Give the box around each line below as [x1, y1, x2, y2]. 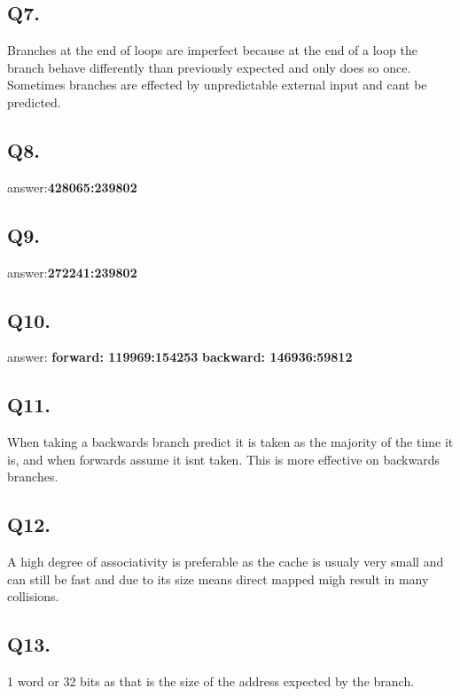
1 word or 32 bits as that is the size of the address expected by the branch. [7, 672, 415, 691]
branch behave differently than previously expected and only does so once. [7, 58, 411, 76]
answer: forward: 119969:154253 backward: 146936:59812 [7, 348, 353, 366]
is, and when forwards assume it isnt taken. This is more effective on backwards [7, 450, 440, 468]
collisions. [7, 587, 59, 606]
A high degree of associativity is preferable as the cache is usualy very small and [7, 552, 444, 571]
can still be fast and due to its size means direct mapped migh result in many [7, 569, 429, 588]
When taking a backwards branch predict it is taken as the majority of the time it [7, 433, 454, 451]
